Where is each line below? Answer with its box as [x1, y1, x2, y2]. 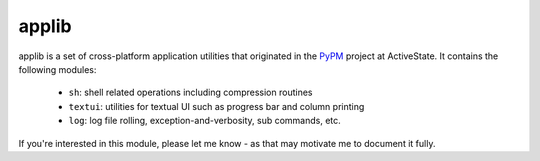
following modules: [18, 63, 97, 75]
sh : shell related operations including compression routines [68, 86, 313, 99]
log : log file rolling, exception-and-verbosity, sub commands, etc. [68, 115, 342, 127]
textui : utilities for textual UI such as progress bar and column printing [68, 100, 365, 112]
